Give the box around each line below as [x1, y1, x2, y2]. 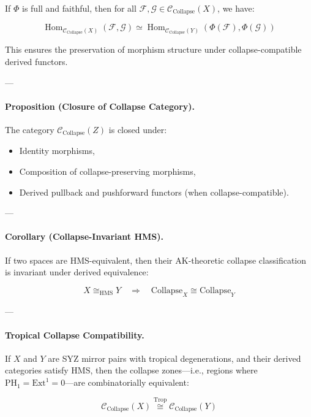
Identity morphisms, [19, 144, 95, 157]
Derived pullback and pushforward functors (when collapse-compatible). [19, 185, 289, 198]
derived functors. [5, 55, 68, 67]
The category [5, 123, 54, 136]
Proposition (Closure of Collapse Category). [5, 99, 195, 112]
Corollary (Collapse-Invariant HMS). [5, 230, 163, 243]
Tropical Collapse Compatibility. [5, 328, 144, 341]
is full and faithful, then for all [22, 2, 137, 14]
